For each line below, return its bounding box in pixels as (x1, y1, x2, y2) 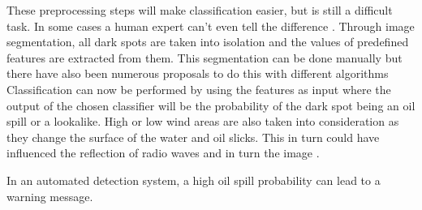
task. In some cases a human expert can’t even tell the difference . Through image (6, 17, 415, 34)
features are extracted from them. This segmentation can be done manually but (6, 49, 403, 66)
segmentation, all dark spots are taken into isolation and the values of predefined (6, 33, 409, 50)
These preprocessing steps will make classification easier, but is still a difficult (6, 2, 393, 18)
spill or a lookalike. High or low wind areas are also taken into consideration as (6, 113, 399, 130)
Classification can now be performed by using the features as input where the (6, 80, 391, 97)
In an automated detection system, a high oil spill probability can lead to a (6, 171, 381, 188)
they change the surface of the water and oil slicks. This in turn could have (6, 128, 380, 145)
